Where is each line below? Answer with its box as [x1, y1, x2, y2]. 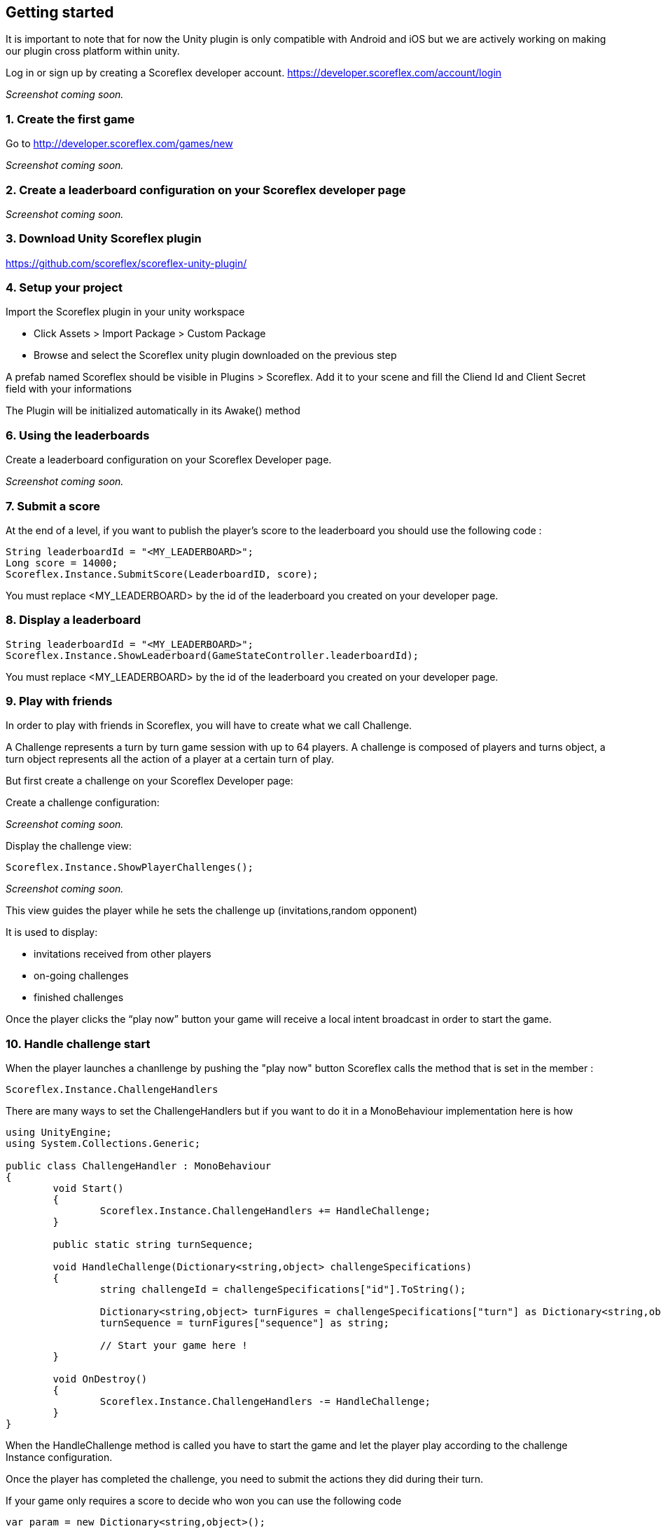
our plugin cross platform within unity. [6, 45, 180, 57]
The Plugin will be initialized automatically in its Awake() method [6, 405, 300, 417]
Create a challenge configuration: [6, 796, 160, 809]
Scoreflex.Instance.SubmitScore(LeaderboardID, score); [6, 568, 319, 580]
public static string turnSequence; [53, 1239, 254, 1251]
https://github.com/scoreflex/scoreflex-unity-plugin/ [6, 257, 247, 269]
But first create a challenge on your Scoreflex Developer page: [6, 775, 293, 787]
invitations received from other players [34, 948, 211, 960]
